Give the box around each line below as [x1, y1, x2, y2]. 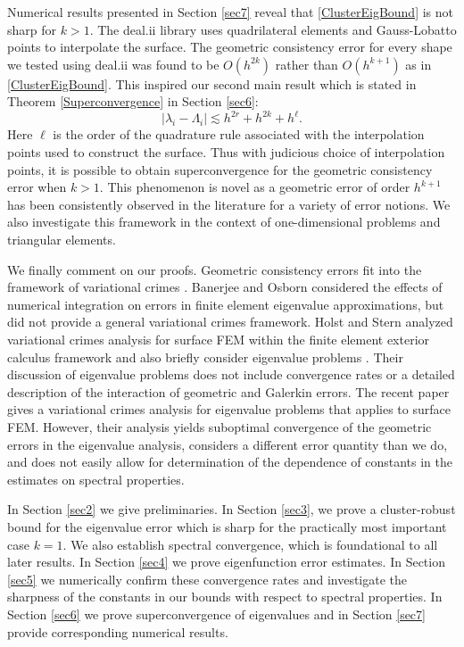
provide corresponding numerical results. [7, 622, 228, 641]
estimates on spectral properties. [7, 469, 185, 488]
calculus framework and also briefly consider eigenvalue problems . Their [7, 347, 403, 366]
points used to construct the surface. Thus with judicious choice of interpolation [7, 143, 445, 162]
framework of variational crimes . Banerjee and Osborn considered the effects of [7, 278, 443, 296]
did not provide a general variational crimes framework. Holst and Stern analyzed [7, 312, 453, 331]
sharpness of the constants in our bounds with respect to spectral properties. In [7, 587, 443, 606]
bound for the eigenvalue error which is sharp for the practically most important [7, 517, 447, 535]
